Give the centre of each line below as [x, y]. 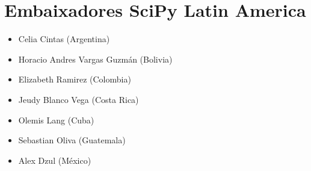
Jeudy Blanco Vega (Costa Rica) [79, 99]
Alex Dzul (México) [55, 160]
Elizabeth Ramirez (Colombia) [75, 79]
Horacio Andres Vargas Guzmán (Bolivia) [95, 59]
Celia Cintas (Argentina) [64, 39]
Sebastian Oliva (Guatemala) [72, 140]
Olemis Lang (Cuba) [56, 120]
